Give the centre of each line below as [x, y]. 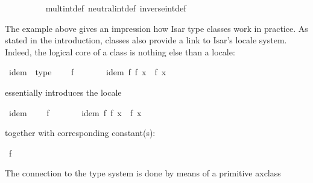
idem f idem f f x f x [75, 112]
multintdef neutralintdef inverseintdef [116, 8]
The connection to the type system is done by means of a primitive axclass [143, 173]
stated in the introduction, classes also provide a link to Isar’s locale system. [146, 40]
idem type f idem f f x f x [87, 72]
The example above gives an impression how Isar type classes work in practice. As [156, 28]
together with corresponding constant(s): [80, 133]
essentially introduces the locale [63, 92]
